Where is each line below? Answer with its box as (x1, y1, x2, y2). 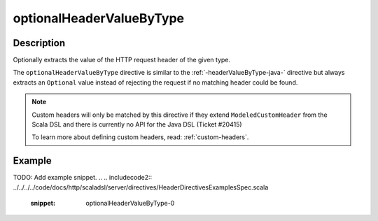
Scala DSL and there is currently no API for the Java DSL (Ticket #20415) (31, 120, 242, 129)
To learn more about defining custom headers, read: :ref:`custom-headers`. (31, 133, 249, 141)
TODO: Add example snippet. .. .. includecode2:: (13, 173, 153, 182)
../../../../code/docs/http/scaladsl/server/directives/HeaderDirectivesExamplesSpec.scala (13, 183, 269, 192)
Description (13, 37, 66, 49)
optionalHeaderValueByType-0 (85, 199, 175, 208)
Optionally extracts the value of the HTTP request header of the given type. (13, 56, 231, 64)
